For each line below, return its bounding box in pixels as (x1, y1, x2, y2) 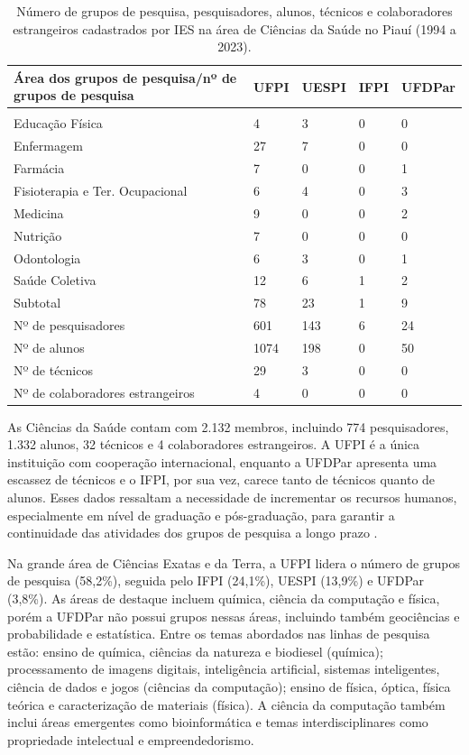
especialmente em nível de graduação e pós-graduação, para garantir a (7, 505, 395, 524)
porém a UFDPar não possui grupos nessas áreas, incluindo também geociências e (7, 606, 460, 625)
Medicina (14, 203, 64, 222)
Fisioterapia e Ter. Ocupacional (14, 181, 188, 199)
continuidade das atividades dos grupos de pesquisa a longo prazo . (7, 523, 378, 542)
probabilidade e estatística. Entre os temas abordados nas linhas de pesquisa (7, 624, 430, 643)
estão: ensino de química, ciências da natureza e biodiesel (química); (7, 641, 383, 660)
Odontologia (14, 248, 81, 267)
